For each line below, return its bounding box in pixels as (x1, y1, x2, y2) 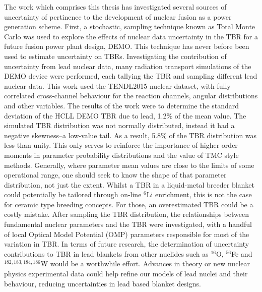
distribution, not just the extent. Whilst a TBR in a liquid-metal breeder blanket (4, 179, 254, 190)
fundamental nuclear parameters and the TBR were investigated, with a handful (4, 219, 252, 229)
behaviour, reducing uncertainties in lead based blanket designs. (4, 278, 201, 288)
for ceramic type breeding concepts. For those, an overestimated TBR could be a (4, 199, 253, 209)
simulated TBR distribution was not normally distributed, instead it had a (4, 120, 235, 131)
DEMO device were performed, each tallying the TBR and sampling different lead (4, 71, 257, 81)
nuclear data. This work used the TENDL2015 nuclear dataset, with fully (4, 80, 231, 91)
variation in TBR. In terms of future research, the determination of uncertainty (4, 239, 249, 249)
